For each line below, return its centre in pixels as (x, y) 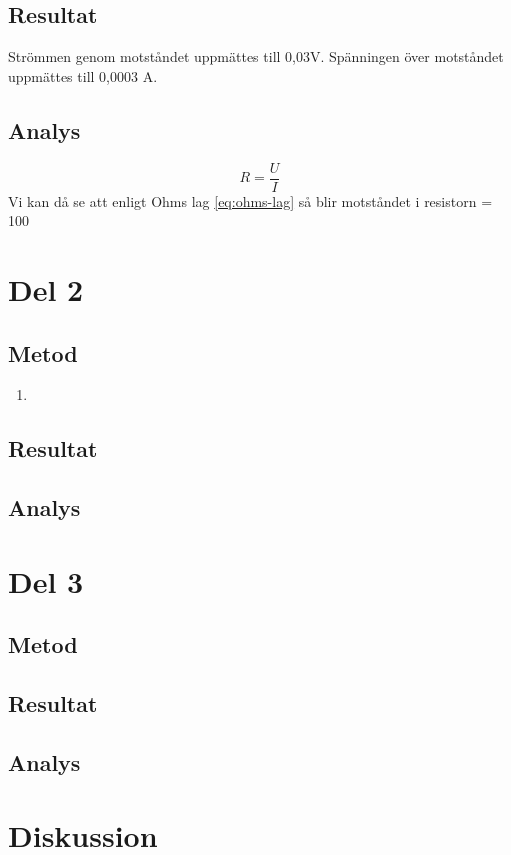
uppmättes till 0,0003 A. (83, 75)
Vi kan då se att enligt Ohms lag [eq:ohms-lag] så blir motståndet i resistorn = (250, 200)
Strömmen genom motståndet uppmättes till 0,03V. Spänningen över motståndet (256, 56)
